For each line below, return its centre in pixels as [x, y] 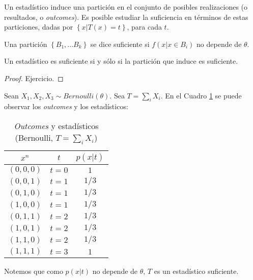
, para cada [144, 27]
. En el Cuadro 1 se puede [201, 95]
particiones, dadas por [39, 27]
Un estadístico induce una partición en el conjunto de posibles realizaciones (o [126, 7]
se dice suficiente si [120, 44]
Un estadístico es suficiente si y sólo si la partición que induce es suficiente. [121, 61]
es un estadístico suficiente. [196, 271]
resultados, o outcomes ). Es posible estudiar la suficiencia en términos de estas [126, 17]
